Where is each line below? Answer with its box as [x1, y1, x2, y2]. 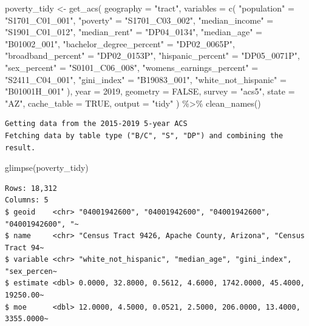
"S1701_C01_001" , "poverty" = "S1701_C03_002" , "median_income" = [5, 13, 274, 26]
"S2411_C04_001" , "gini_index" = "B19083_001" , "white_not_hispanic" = [5, 73, 287, 85]
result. [5, 143, 36, 152]
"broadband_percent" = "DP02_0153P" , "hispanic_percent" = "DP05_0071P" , [5, 49, 301, 62]
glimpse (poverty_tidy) [5, 161, 89, 174]
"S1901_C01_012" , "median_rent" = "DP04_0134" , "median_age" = [5, 25, 262, 38]
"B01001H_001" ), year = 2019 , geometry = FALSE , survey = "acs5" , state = [5, 85, 295, 98]
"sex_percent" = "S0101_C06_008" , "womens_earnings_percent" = [5, 61, 259, 73]
